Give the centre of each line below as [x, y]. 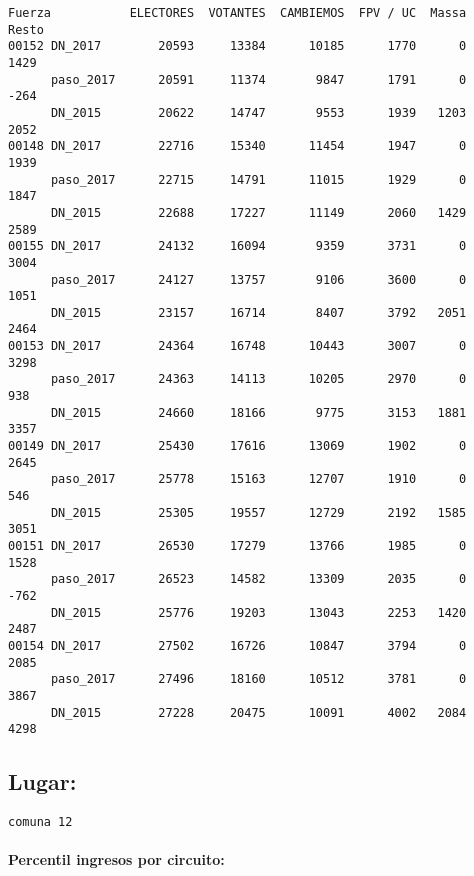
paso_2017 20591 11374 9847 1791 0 [258, 79]
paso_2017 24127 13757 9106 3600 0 [258, 279]
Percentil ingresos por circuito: [116, 859]
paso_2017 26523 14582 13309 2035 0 [258, 579]
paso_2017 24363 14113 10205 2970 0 [258, 379]
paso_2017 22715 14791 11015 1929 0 [258, 179]
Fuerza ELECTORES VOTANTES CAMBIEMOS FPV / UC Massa [237, 13]
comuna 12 [40, 822]
